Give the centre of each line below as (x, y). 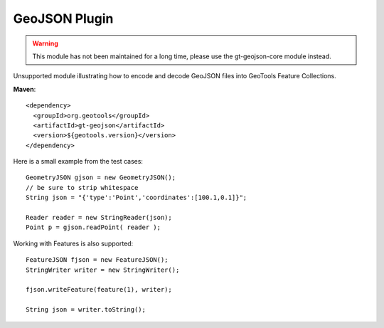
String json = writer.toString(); (86, 310)
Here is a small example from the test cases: (78, 162)
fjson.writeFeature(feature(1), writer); (99, 290)
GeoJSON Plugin (63, 18)
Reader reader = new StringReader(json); (99, 218)
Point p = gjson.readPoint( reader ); (94, 227)
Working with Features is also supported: (73, 243)
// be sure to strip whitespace (82, 187)
